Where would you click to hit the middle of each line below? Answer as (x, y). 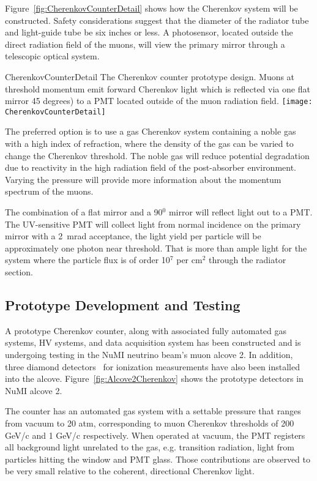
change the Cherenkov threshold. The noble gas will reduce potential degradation (157, 155)
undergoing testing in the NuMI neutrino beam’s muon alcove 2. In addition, (149, 354)
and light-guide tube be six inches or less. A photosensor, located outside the (149, 32)
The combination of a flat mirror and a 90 (84, 212)
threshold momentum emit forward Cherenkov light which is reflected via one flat (158, 88)
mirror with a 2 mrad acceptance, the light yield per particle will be (133, 236)
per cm (189, 260)
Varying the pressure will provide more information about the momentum (143, 179)
